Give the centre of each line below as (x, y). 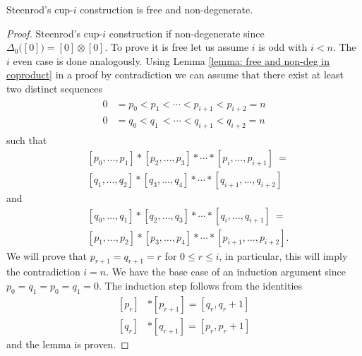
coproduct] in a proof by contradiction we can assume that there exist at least (175, 75)
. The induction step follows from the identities (200, 285)
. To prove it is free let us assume (177, 47)
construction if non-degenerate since (187, 33)
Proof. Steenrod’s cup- (55, 33)
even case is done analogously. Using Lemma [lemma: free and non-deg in (171, 60)
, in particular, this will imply (283, 255)
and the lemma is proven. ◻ (68, 344)
